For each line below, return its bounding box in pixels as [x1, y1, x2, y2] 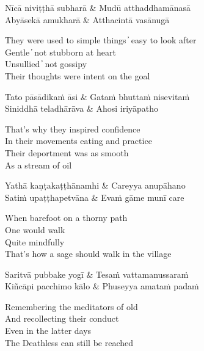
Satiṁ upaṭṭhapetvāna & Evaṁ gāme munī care [5, 190, 184, 203]
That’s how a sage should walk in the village [5, 247, 172, 260]
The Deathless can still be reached [5, 336, 134, 349]
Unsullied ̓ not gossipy [5, 57, 87, 70]
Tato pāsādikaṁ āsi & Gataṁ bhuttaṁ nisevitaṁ [5, 90, 190, 103]
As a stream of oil [5, 158, 72, 171]
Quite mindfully [5, 235, 65, 248]
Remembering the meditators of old [5, 300, 138, 313]
